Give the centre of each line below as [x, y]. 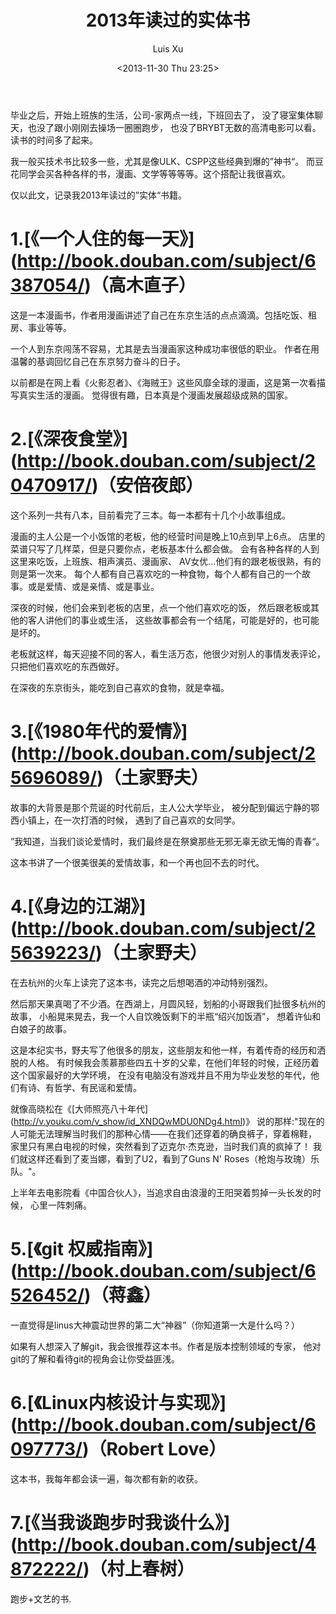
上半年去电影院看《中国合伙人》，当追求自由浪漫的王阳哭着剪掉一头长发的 [161, 1192]
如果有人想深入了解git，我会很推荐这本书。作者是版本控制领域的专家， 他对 [166, 1346]
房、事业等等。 [41, 327]
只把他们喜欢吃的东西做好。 [67, 666]
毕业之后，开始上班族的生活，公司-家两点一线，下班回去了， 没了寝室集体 [162, 115]
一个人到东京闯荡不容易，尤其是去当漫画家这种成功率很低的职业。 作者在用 [165, 348]
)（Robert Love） [154, 1448]
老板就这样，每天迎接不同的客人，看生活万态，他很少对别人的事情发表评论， [168, 653]
